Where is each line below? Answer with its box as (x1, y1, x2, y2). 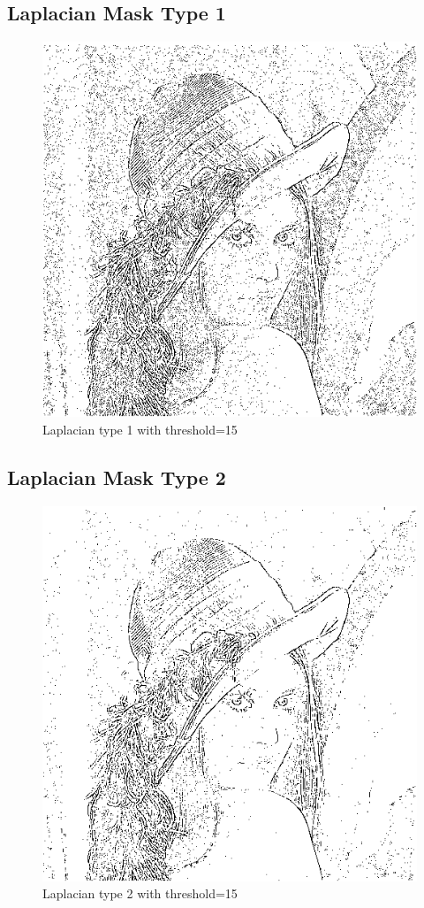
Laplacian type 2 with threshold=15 (42, 884, 238, 903)
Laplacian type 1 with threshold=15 (42, 419, 238, 438)
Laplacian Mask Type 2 (7, 463, 226, 490)
